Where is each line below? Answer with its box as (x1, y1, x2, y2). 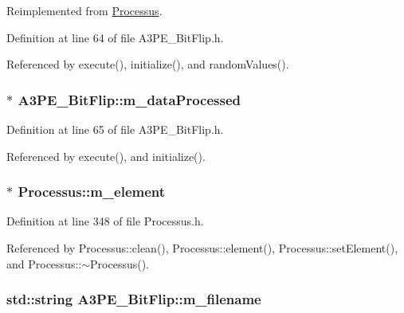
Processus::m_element (18, 182, 166, 201)
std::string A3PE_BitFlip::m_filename (6, 289, 261, 309)
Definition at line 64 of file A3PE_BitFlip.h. (6, 29, 224, 45)
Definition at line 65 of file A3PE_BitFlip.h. (6, 121, 224, 137)
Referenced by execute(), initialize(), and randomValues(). (6, 56, 289, 72)
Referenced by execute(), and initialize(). (6, 147, 206, 164)
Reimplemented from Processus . (6, 2, 163, 18)
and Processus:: (6, 255, 82, 272)
